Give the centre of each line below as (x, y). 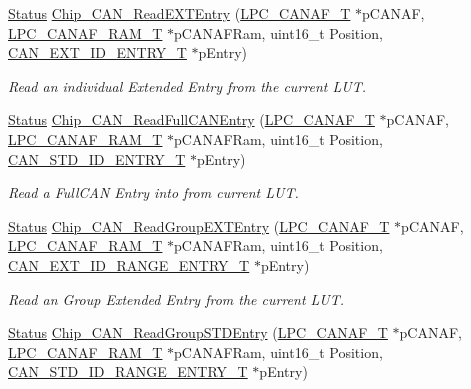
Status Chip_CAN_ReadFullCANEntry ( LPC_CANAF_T (191, 119)
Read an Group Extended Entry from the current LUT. (176, 298)
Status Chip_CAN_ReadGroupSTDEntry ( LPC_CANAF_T (198, 332)
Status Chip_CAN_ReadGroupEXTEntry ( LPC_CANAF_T (199, 225)
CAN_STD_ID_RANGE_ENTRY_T (128, 371)
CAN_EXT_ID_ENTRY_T (97, 52)
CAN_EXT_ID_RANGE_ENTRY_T (129, 264)
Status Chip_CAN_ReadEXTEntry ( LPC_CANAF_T (179, 13)
